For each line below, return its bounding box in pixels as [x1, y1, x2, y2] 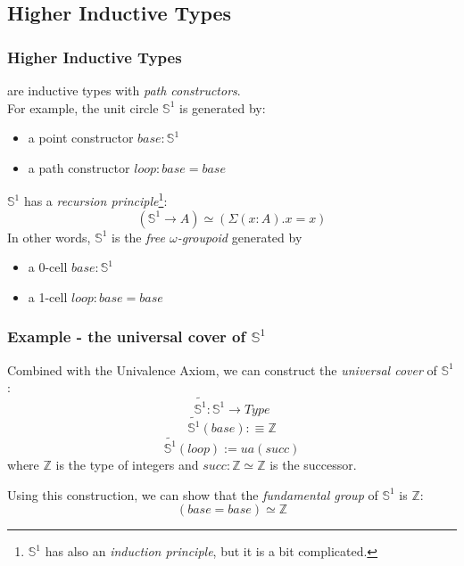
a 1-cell [28, 287, 68, 306]
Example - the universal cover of [7, 325, 246, 348]
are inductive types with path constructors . [7, 81, 241, 99]
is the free [112, 227, 165, 246]
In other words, [7, 227, 91, 246]
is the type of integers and [55, 455, 199, 473]
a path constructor [28, 158, 130, 176]
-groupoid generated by [177, 227, 302, 246]
